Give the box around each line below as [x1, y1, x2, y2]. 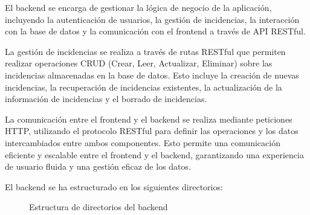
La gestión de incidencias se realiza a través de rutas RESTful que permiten [5, 45, 286, 57]
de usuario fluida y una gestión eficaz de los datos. [5, 160, 191, 173]
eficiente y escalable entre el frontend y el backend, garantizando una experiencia [5, 148, 304, 161]
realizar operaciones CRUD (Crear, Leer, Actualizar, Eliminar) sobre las [5, 57, 273, 69]
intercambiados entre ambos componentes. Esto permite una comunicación [5, 136, 280, 149]
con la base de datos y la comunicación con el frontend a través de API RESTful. [5, 25, 306, 37]
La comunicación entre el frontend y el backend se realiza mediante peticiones [5, 112, 292, 125]
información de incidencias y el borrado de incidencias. [5, 92, 207, 105]
